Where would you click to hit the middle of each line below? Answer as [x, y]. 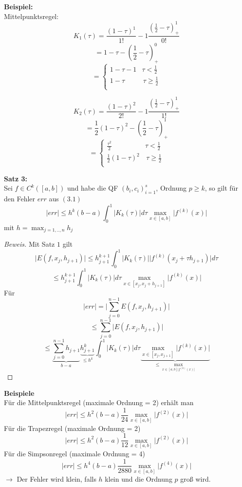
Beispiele [19, 393]
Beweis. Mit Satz [29, 244]
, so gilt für [221, 188]
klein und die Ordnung [139, 479]
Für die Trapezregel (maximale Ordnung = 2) [72, 428]
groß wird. [195, 479]
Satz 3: [16, 178]
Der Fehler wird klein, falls [56, 479]
